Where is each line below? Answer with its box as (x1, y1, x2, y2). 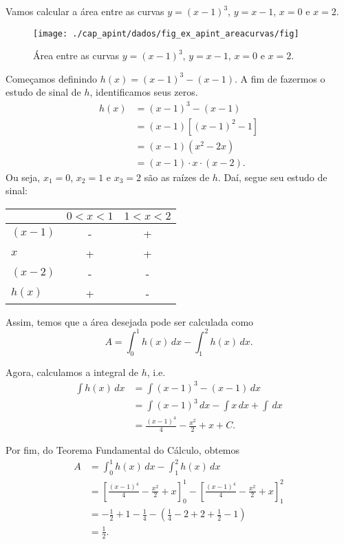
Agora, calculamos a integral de (6, 364, 139, 379)
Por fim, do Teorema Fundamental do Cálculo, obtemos (6, 443, 240, 457)
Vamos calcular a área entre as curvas (6, 4, 164, 18)
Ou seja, (6, 169, 41, 184)
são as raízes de (144, 169, 210, 184)
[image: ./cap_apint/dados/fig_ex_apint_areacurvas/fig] (33, 28, 299, 39)
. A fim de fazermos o (234, 71, 325, 85)
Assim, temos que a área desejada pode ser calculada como (6, 314, 254, 328)
